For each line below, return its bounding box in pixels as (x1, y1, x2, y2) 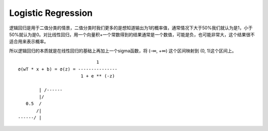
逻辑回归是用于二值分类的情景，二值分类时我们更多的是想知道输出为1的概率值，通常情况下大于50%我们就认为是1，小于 (9, 25, 253, 31)
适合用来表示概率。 (9, 39, 49, 45)
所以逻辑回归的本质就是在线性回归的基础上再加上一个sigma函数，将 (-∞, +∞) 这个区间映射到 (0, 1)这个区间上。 (9, 48, 237, 54)
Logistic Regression (9, 7, 93, 18)
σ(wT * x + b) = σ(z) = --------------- (18, 66, 118, 72)
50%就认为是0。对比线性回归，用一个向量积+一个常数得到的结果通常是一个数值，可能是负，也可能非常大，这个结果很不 (9, 31, 255, 37)
